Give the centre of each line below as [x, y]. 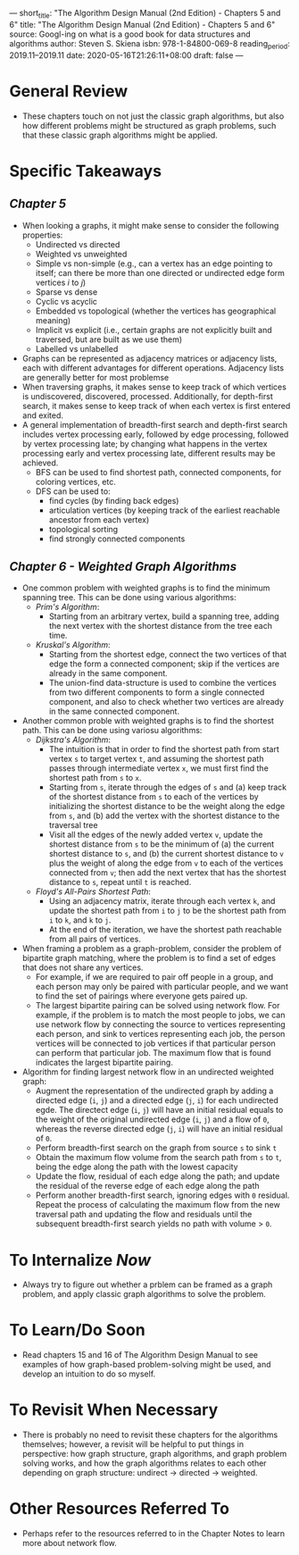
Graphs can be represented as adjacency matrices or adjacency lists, [149, 358]
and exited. [43, 415]
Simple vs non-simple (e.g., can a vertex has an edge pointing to [154, 263]
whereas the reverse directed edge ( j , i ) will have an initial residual [159, 1129]
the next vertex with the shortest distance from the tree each [161, 626]
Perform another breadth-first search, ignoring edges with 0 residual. [162, 1195]
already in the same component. [108, 673]
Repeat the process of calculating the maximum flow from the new [158, 1205]
